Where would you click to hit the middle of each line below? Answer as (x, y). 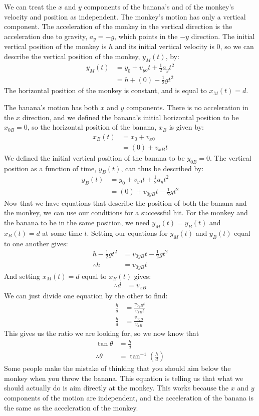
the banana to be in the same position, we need (77, 222)
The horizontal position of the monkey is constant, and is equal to (105, 90)
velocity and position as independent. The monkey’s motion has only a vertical (125, 16)
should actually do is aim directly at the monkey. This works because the (116, 388)
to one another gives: (36, 243)
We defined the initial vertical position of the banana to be (94, 157)
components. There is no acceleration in (187, 107)
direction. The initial (223, 36)
